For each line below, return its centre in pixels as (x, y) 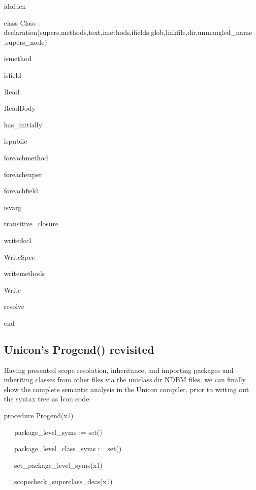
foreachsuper (23, 174)
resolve (14, 306)
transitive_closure (31, 224)
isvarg (13, 207)
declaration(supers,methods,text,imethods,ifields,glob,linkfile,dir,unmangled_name (128, 32)
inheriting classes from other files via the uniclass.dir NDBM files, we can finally (125, 380)
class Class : (22, 22)
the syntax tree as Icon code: (48, 399)
